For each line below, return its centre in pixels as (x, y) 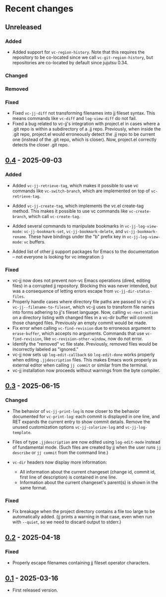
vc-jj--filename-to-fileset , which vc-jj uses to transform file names (83, 307)
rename (19, 237)
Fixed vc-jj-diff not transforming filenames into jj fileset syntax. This (83, 113)
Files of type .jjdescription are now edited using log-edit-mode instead (86, 442)
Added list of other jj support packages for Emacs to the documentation (85, 251)
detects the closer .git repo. (41, 145)
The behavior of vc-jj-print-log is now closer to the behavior (76, 411)
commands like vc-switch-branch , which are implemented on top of (81, 191)
